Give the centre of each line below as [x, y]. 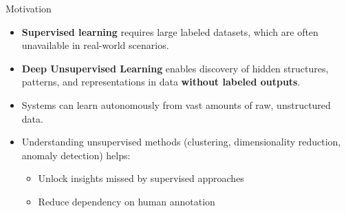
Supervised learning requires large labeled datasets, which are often [170, 31]
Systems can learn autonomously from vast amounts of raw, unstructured [176, 104]
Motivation [29, 8]
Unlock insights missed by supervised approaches [141, 178]
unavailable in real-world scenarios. [95, 45]
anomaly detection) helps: [76, 155]
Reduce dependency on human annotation [127, 201]
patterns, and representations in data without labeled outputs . [161, 82]
